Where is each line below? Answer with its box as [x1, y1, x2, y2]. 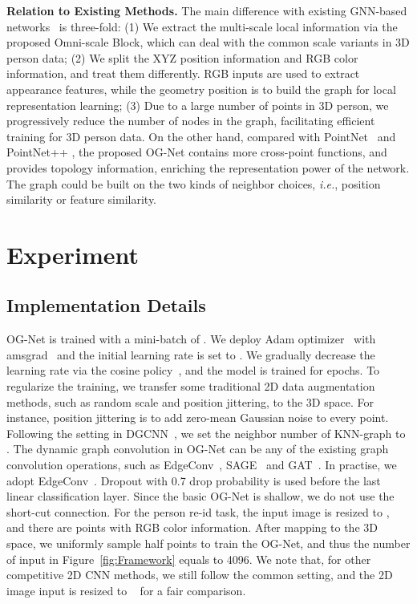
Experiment [6, 237, 140, 270]
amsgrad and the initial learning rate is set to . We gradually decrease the [6, 346, 375, 363]
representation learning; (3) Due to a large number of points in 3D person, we [6, 96, 389, 113]
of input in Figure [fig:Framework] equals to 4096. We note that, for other [6, 550, 371, 567]
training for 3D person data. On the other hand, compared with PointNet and [6, 128, 396, 144]
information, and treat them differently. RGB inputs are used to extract [6, 65, 360, 82]
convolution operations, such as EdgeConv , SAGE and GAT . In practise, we [6, 456, 397, 473]
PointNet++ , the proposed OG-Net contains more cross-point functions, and [6, 144, 387, 160]
